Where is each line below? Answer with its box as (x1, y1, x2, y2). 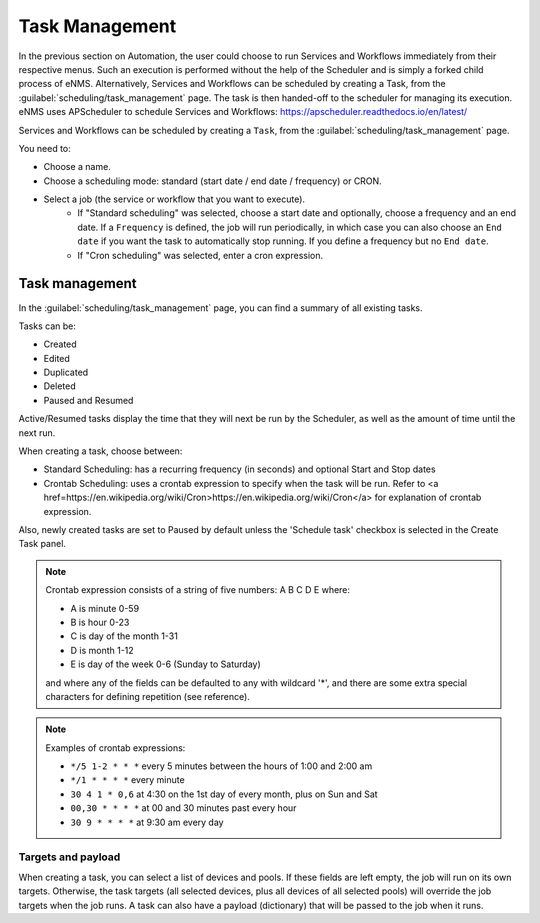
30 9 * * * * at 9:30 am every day (70, 816, 224, 828)
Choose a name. (43, 161, 112, 173)
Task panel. (18, 538, 67, 550)
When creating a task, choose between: (18, 445, 183, 457)
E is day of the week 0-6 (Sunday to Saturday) (70, 658, 262, 670)
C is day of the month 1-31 (70, 630, 179, 642)
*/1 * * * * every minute (70, 774, 185, 786)
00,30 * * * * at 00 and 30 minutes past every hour (70, 802, 297, 814)
